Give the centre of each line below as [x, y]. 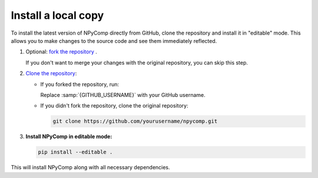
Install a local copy [57, 15]
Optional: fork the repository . [61, 52]
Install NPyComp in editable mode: [69, 137]
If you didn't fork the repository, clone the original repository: [114, 106]
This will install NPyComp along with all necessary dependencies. [90, 167]
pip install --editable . [75, 152]
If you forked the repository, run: [80, 84]
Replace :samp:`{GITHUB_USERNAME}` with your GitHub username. [123, 95]
